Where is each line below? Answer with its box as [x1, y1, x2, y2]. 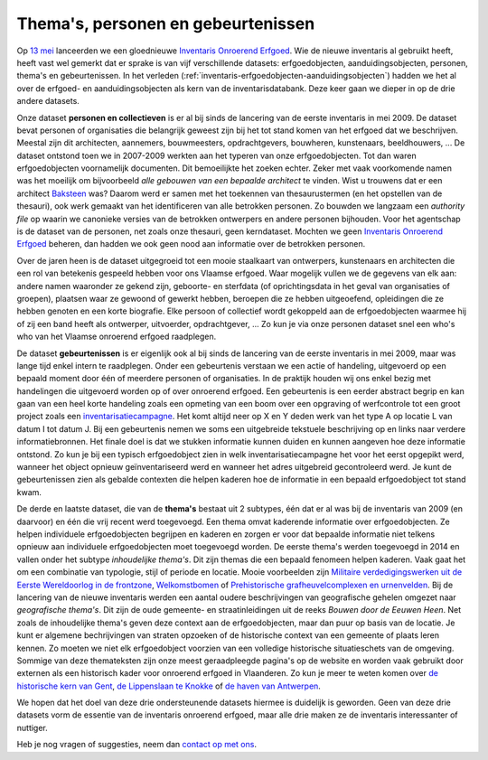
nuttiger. [16, 722, 49, 733]
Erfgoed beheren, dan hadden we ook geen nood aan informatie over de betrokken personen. [16, 239, 366, 249]
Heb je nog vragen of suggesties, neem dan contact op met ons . [16, 739, 258, 750]
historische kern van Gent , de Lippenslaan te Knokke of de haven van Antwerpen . [16, 680, 321, 691]
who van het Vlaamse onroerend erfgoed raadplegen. [16, 331, 217, 342]
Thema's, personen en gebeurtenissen [16, 14, 315, 33]
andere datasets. [16, 96, 80, 107]
